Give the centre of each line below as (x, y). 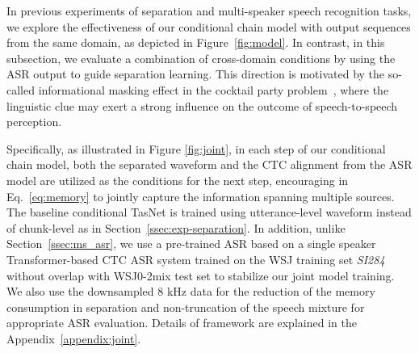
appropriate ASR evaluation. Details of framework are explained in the (182, 323)
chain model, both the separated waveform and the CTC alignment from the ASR (209, 164)
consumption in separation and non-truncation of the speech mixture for (186, 307)
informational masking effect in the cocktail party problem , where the (214, 89)
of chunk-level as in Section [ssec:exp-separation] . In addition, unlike (176, 227)
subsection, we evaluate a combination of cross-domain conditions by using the (201, 58)
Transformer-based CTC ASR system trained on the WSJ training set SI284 (196, 259)
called (21, 89)
